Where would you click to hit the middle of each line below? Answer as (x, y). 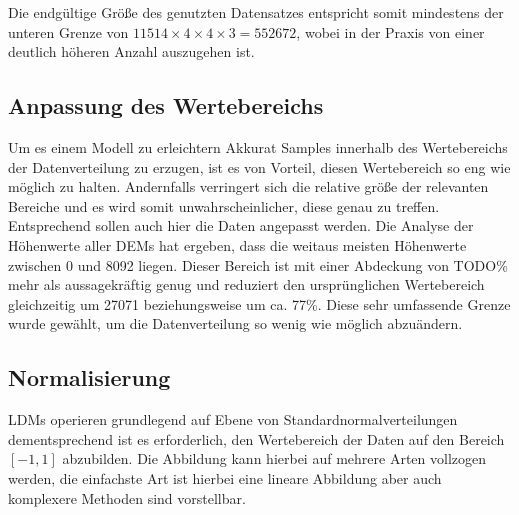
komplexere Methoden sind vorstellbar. (127, 497)
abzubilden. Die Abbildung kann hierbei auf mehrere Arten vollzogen (274, 458)
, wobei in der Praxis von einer (390, 31)
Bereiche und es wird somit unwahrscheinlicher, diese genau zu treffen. (224, 205)
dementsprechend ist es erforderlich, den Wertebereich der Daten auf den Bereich (256, 438)
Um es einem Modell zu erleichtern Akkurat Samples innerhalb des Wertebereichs (258, 146)
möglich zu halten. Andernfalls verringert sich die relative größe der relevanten (248, 186)
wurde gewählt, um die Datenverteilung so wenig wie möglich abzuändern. (235, 323)
